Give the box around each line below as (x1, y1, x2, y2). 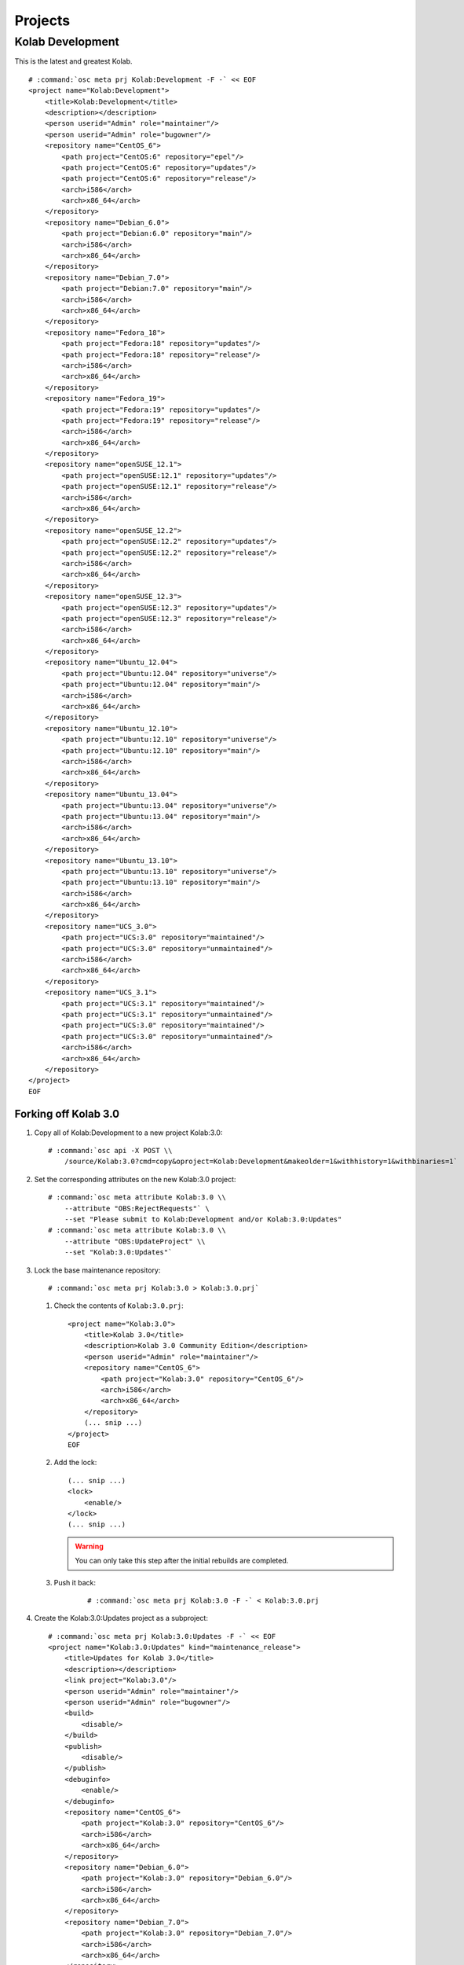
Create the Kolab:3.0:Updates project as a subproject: (34, 1614, 208, 1623)
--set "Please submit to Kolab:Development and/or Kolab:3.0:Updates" (64, 1214, 342, 1224)
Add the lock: (53, 1458, 97, 1467)
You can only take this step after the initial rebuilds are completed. (75, 1556, 289, 1566)
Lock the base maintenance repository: (34, 1265, 161, 1275)
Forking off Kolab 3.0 (14, 1107, 120, 1120)
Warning (75, 1541, 104, 1551)
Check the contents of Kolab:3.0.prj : (53, 1301, 184, 1310)
